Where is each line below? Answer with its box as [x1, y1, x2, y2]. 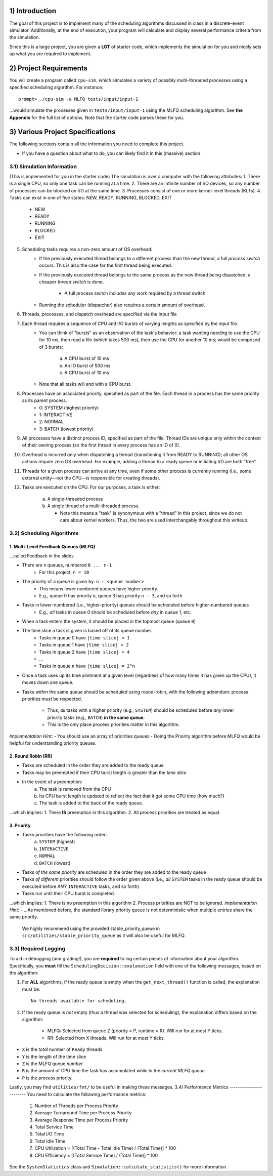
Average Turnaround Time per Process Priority [34, 1110, 132, 1116]
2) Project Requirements [9, 64, 88, 72]
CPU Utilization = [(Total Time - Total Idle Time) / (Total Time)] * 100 [34, 1145, 176, 1151]
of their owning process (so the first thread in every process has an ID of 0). [22, 442, 180, 448]
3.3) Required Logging [9, 945, 66, 952]
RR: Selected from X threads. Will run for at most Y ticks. [47, 1035, 165, 1041]
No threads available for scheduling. [31, 998, 127, 1004]
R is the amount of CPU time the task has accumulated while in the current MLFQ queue [22, 1068, 205, 1074]
